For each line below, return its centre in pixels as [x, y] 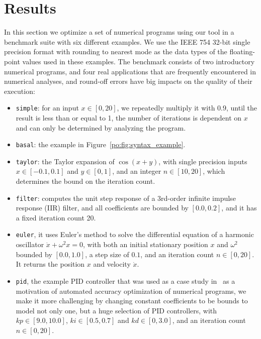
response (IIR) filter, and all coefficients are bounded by [102, 208]
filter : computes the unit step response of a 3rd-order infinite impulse [126, 198]
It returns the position [50, 264]
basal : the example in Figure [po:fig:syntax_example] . [101, 144]
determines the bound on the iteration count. [85, 181]
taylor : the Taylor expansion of [65, 161]
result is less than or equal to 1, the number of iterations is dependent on [129, 117]
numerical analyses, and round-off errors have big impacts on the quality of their [128, 81]
